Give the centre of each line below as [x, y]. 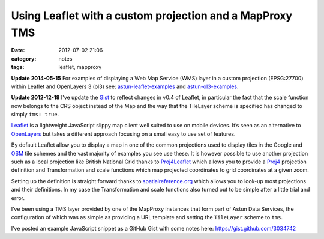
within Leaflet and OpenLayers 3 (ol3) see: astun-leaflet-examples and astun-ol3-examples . [125, 86]
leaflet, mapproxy [80, 67]
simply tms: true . [35, 115]
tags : [18, 67]
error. [18, 198]
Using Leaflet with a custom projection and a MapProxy [152, 16]
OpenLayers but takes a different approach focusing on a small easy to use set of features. [123, 134]
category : [24, 59]
